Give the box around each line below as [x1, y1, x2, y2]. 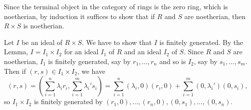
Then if [4, 66, 26, 76]
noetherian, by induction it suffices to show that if [4, 11, 155, 21]
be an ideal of [21, 37, 63, 47]
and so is [159, 56, 186, 66]
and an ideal [124, 46, 162, 57]
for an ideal [64, 46, 99, 57]
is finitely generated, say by [48, 56, 131, 66]
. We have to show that [82, 37, 152, 47]
